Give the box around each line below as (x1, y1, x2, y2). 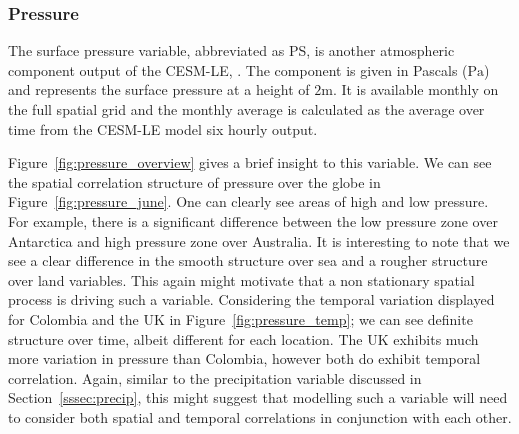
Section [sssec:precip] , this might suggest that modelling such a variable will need (8, 387, 508, 408)
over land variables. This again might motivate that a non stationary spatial (8, 269, 475, 290)
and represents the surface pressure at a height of (8, 79, 310, 100)
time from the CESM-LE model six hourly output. (8, 118, 318, 139)
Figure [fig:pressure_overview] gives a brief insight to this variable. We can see (8, 152, 492, 173)
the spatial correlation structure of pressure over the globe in (8, 171, 381, 192)
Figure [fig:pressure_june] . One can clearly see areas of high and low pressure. (8, 191, 489, 212)
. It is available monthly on (332, 79, 499, 100)
